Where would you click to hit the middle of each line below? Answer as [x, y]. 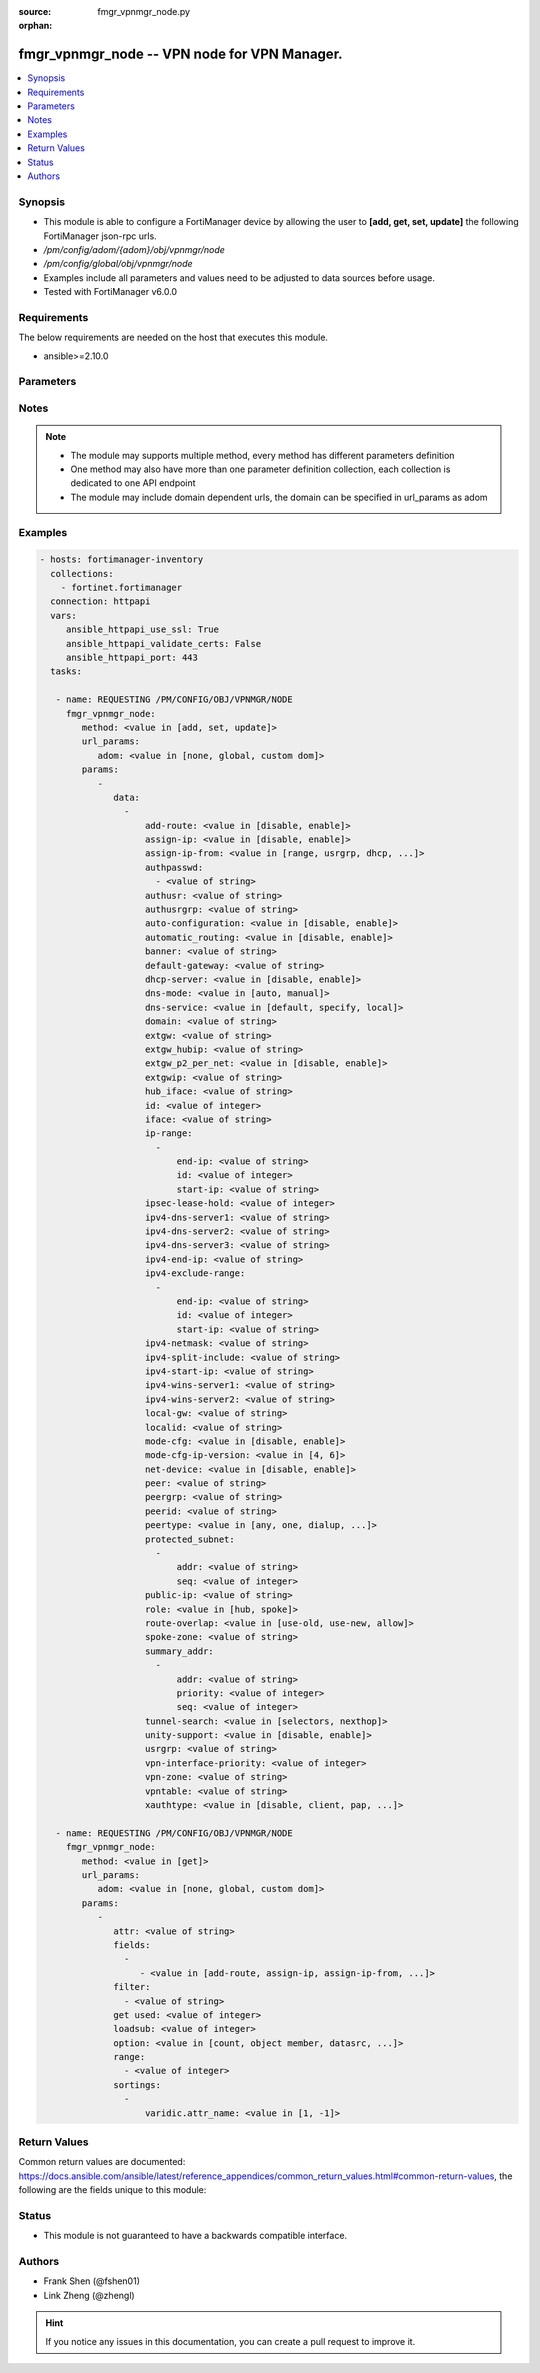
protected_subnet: [190, 1539]
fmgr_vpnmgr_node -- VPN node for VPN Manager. [181, 54]
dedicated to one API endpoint [133, 483]
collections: [82, 573]
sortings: [137, 2084]
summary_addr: [179, 1651]
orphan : [35, 26]
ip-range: [169, 1133]
